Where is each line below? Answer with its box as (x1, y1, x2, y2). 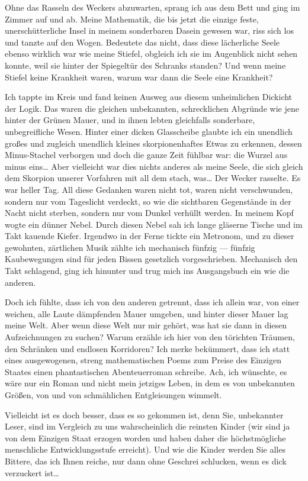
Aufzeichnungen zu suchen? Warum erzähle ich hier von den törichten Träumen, (5, 331, 295, 343)
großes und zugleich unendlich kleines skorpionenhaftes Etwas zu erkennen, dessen (5, 137, 302, 149)
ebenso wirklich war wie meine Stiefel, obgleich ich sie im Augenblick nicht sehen (5, 47, 298, 60)
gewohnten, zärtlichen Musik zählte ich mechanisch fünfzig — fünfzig (5, 241, 255, 253)
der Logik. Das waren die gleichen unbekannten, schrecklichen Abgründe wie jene (5, 102, 299, 114)
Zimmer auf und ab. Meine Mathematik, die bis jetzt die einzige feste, (5, 12, 259, 25)
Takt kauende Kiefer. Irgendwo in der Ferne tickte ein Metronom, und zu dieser (5, 230, 294, 242)
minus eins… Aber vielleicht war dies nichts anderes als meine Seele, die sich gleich (5, 160, 303, 172)
